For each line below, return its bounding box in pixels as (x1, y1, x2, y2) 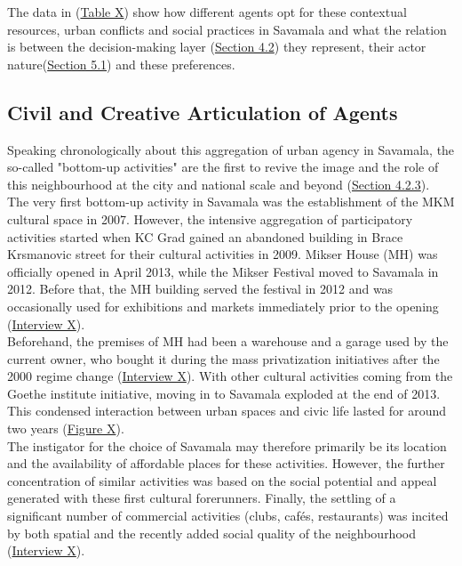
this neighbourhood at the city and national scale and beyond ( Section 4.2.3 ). (7, 174, 430, 193)
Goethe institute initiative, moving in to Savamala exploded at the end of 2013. (7, 384, 441, 402)
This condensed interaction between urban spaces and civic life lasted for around (7, 401, 447, 420)
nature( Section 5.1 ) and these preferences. (7, 54, 235, 73)
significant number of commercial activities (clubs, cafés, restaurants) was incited (7, 506, 449, 525)
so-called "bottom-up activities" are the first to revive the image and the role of (7, 158, 439, 176)
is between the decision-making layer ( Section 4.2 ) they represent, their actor (7, 37, 426, 56)
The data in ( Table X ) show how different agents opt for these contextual (7, 3, 407, 20)
